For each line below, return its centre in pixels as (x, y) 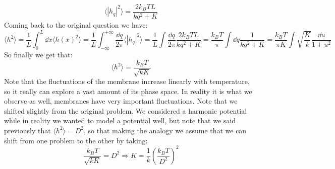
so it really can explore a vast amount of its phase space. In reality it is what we (128, 91)
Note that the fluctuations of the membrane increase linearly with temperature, (127, 81)
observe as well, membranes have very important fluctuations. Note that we (121, 101)
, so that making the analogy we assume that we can (165, 130)
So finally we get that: (38, 54)
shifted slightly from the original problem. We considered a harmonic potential (126, 110)
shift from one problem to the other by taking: (76, 140)
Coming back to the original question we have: (76, 25)
